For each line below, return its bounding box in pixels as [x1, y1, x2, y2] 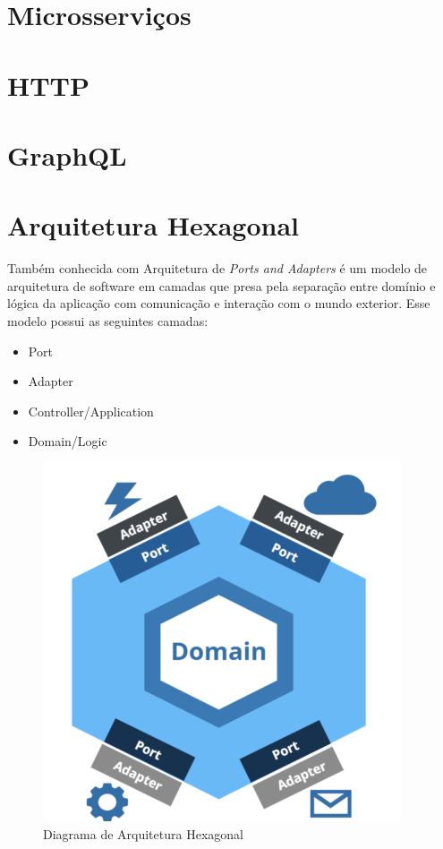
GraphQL [7, 136, 127, 173]
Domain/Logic [28, 432, 107, 450]
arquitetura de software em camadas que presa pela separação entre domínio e [7, 276, 436, 295]
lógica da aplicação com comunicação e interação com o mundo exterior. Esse [7, 294, 430, 313]
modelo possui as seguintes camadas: [7, 312, 209, 330]
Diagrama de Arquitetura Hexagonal [43, 824, 243, 843]
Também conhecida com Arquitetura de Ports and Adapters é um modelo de [7, 259, 428, 278]
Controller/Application [28, 401, 154, 420]
